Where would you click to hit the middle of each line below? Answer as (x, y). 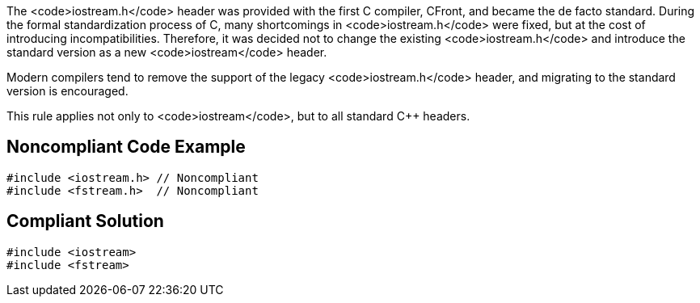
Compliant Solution (85, 221)
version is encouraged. (67, 91)
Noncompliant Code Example (126, 147)
